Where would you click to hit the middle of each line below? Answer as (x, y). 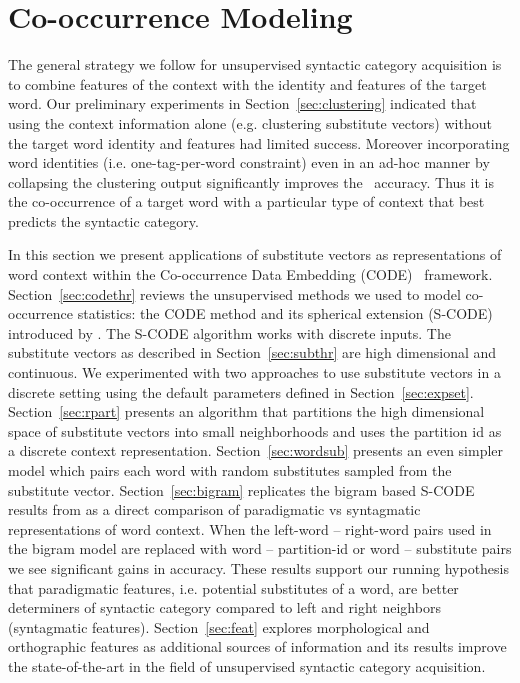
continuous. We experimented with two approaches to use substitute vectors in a (254, 372)
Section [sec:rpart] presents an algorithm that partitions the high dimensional (246, 411)
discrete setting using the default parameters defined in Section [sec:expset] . (241, 391)
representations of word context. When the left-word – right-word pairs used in (250, 528)
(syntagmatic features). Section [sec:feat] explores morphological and (219, 626)
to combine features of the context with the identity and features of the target (247, 83)
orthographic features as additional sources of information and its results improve (257, 646)
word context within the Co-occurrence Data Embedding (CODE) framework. (250, 274)
